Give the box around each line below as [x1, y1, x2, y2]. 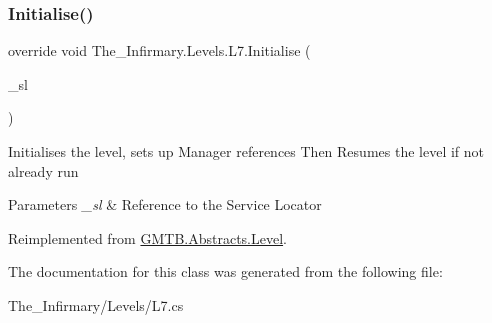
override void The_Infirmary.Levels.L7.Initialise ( [8, 40, 311, 61]
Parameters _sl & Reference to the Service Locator [8, 194, 322, 215]
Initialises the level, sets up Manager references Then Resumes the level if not [8, 141, 484, 161]
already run [8, 160, 79, 181]
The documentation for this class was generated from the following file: [8, 261, 443, 282]
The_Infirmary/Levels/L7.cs [8, 294, 184, 315]
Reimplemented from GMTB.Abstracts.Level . [8, 227, 287, 248]
